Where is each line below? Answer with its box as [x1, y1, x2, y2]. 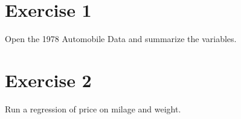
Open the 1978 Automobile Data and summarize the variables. [5, 32, 237, 45]
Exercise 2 [5, 67, 92, 92]
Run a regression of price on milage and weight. [5, 102, 181, 115]
